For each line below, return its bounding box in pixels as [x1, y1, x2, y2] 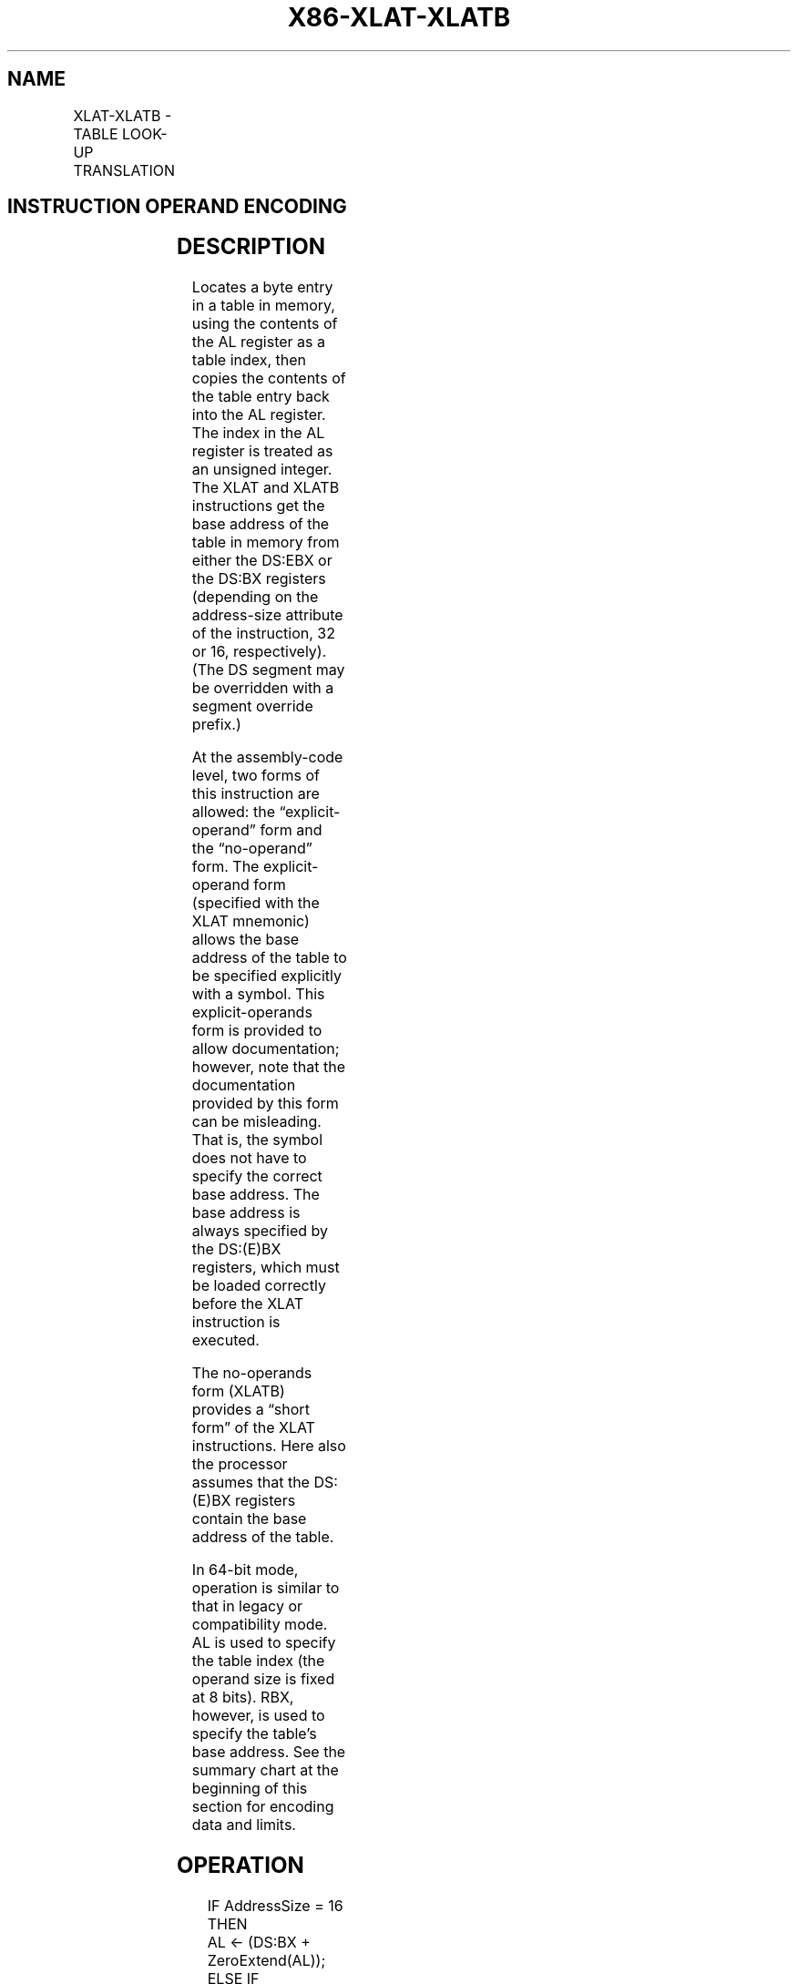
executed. [191, 1331, 260, 1350]
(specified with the [191, 894, 320, 913]
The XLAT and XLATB [191, 478, 340, 497]
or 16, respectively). [191, 642, 327, 661]
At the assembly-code [191, 748, 343, 767]
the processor [191, 1455, 288, 1474]
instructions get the [191, 496, 325, 516]
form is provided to [191, 1021, 322, 1040]
